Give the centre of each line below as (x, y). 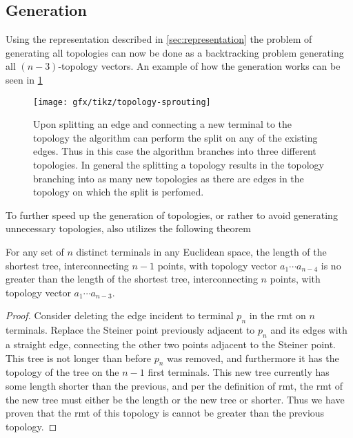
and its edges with (309, 330)
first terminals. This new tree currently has (239, 372)
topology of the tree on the (62, 372)
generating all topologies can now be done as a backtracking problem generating (175, 52)
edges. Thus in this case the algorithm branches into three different (175, 151)
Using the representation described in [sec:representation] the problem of (159, 39)
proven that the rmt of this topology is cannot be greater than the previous (165, 413)
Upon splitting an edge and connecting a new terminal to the (163, 124)
